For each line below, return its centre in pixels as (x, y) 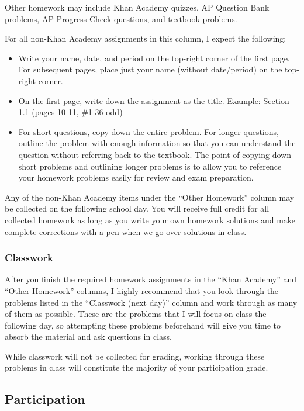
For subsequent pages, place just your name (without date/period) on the (150, 69)
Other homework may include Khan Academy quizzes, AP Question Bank (137, 7)
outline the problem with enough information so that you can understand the (157, 143)
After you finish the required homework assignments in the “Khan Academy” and (151, 279)
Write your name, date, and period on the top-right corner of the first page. (154, 58)
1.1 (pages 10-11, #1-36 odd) (70, 112)
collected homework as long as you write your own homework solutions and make (150, 220)
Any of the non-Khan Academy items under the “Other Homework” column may (150, 197)
